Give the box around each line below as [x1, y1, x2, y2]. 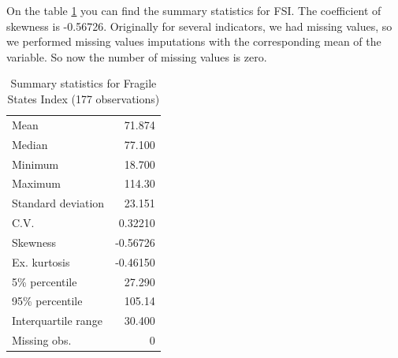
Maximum [12, 175, 61, 192]
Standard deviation [12, 195, 105, 211]
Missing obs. [12, 332, 72, 349]
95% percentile [12, 293, 83, 309]
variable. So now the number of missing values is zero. [6, 48, 267, 65]
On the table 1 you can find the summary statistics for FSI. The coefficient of [6, 2, 381, 18]
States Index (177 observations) [7, 90, 160, 106]
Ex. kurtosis [12, 253, 70, 270]
